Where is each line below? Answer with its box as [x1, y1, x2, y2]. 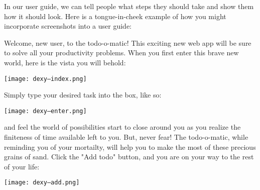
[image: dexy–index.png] [4, 75, 87, 82]
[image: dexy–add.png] [4, 179, 80, 186]
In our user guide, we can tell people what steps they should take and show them [4, 1, 254, 11]
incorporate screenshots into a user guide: [4, 21, 132, 31]
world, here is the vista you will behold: [4, 57, 126, 67]
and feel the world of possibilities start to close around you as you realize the [4, 122, 241, 132]
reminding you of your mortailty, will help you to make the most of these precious [4, 141, 256, 152]
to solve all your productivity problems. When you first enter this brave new [4, 47, 239, 58]
